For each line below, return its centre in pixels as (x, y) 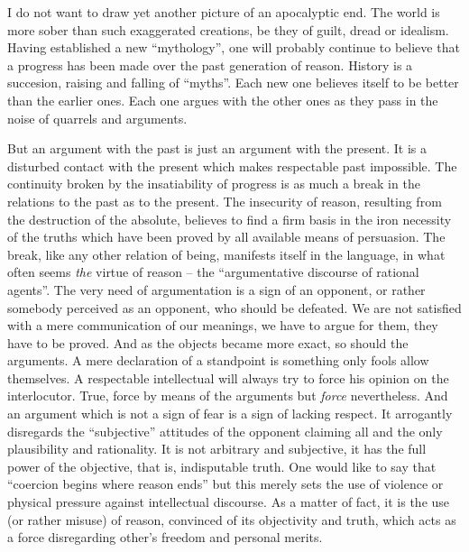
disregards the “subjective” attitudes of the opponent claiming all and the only (225, 431)
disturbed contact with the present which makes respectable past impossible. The (232, 166)
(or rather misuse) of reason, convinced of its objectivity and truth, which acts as (232, 519)
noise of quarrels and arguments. (97, 118)
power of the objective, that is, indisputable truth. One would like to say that (222, 466)
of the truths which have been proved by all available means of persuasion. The (226, 237)
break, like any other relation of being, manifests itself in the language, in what (226, 254)
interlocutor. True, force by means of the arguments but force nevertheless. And (228, 396)
